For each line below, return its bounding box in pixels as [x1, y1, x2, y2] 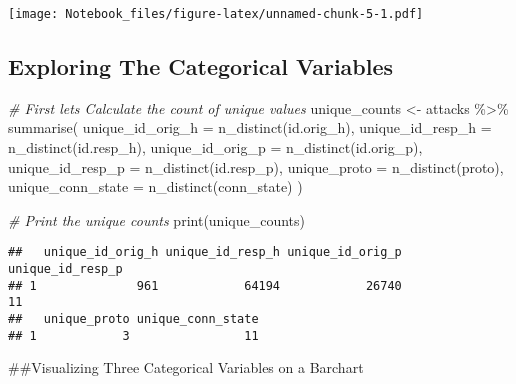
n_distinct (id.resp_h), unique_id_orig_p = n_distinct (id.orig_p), [8, 137, 423, 158]
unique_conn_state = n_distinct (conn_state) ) [8, 176, 303, 197]
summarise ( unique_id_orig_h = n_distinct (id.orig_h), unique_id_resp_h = [8, 117, 492, 138]
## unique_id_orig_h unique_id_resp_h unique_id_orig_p [8, 245, 402, 260]
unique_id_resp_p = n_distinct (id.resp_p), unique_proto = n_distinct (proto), [8, 156, 504, 177]
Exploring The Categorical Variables [8, 51, 394, 82]
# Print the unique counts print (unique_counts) [8, 209, 305, 230]
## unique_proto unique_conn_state [8, 312, 259, 327]
